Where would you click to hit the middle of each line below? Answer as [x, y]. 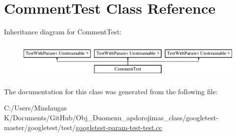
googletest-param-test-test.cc [119, 127]
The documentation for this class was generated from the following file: [111, 91]
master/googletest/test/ [40, 127]
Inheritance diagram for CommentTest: [63, 32]
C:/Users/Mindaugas [35, 108]
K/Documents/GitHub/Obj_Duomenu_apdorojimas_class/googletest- [111, 117]
